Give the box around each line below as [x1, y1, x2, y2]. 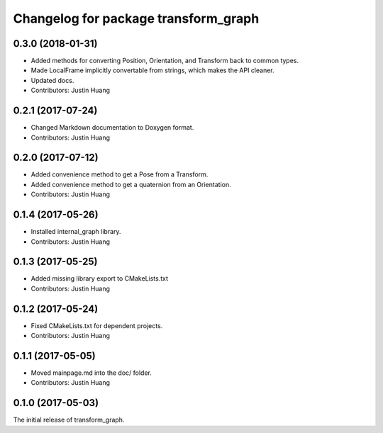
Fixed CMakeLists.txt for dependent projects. [30, 321, 163, 330]
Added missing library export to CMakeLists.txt [30, 274, 169, 283]
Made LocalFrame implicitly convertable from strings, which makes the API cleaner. [30, 66, 274, 74]
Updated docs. [30, 76, 74, 84]
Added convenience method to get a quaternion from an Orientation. [30, 180, 231, 189]
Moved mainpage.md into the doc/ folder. [30, 369, 152, 377]
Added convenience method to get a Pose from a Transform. [30, 170, 209, 179]
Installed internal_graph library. [30, 227, 121, 236]
